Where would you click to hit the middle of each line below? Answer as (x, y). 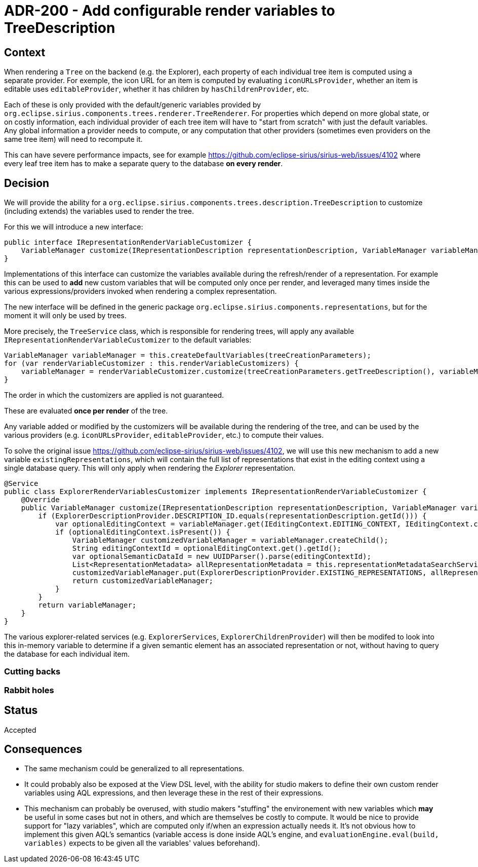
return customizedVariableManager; (143, 581)
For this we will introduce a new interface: (74, 227)
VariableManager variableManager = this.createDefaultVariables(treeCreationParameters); (188, 355)
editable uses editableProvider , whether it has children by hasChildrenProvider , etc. (157, 89)
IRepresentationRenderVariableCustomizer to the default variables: (128, 340)
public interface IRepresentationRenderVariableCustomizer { (128, 242)
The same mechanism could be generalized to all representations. (134, 769)
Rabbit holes (29, 690)
